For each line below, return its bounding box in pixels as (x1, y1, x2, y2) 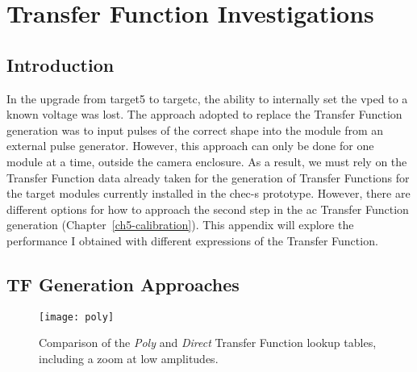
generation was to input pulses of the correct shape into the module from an (6, 121, 384, 138)
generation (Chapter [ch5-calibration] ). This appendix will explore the (6, 216, 354, 233)
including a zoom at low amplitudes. (39, 349, 219, 366)
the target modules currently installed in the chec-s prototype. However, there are (6, 185, 411, 202)
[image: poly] (39, 311, 115, 323)
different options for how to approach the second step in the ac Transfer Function (6, 200, 409, 217)
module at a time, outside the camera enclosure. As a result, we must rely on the (6, 153, 407, 169)
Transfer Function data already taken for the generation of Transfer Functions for (6, 169, 410, 186)
